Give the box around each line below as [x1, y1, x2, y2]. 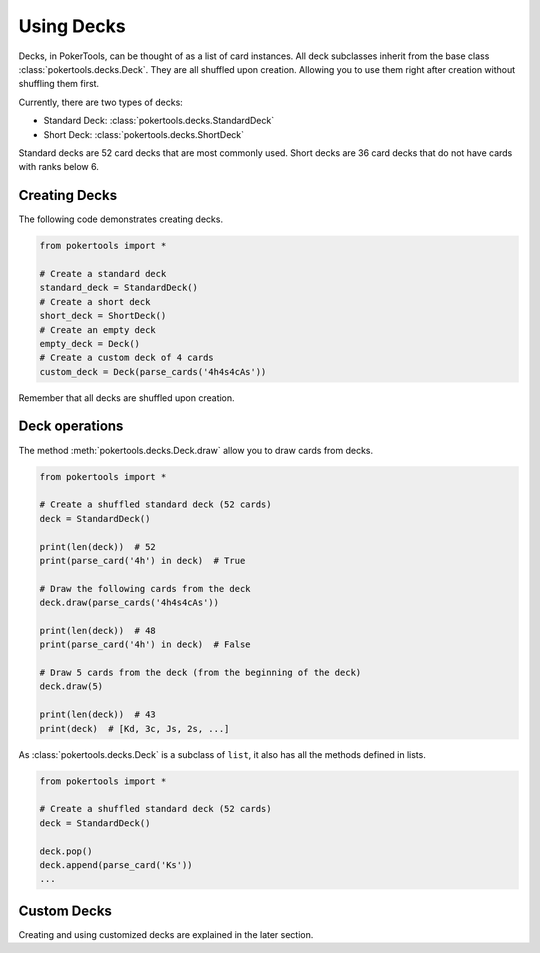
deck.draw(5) [39, 681, 104, 692]
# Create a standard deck [39, 268, 167, 279]
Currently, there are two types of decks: [18, 96, 184, 108]
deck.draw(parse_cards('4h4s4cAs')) [39, 597, 220, 609]
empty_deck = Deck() [39, 338, 140, 349]
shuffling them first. [18, 78, 100, 90]
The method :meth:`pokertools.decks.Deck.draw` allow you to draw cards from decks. [18, 444, 374, 456]
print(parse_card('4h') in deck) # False [39, 639, 251, 650]
